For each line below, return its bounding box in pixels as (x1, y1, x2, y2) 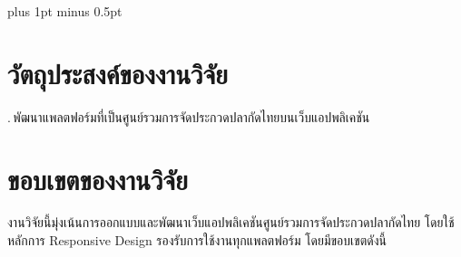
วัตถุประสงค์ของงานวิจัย (7, 54, 228, 91)
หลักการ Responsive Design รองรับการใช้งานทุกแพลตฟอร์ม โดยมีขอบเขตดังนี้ (7, 231, 387, 250)
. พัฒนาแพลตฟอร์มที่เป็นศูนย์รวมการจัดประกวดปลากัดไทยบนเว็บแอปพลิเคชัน (7, 107, 370, 126)
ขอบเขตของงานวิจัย (7, 160, 188, 197)
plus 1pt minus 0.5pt (7, 2, 123, 20)
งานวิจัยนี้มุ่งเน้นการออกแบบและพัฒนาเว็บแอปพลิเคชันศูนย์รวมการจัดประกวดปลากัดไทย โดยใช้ (7, 213, 455, 232)
